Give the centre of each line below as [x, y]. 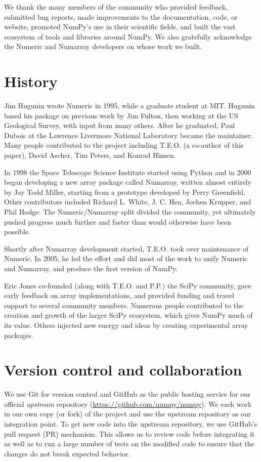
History [31, 81]
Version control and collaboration [123, 370]
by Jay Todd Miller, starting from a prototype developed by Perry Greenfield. [125, 192]
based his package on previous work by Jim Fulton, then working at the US [121, 115]
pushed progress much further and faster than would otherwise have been [118, 221]
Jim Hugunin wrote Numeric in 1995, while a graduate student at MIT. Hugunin [129, 106]
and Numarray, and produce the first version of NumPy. [91, 268]
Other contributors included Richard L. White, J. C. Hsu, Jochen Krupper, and [128, 202]
